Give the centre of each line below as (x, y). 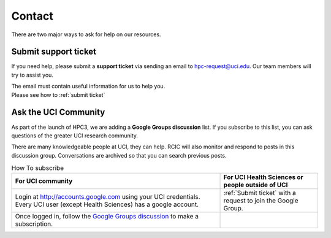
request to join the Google (261, 201)
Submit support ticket (54, 52)
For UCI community (44, 181)
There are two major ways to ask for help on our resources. (86, 34)
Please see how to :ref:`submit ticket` (58, 94)
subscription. (34, 224)
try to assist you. (32, 75)
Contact (32, 16)
